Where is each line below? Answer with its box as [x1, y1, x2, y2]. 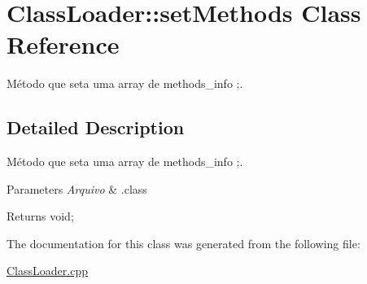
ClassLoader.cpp [7, 262, 88, 279]
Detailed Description [7, 115, 185, 140]
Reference [7, 28, 120, 61]
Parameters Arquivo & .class [7, 180, 147, 197]
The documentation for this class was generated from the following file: [7, 234, 360, 251]
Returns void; [7, 208, 74, 225]
